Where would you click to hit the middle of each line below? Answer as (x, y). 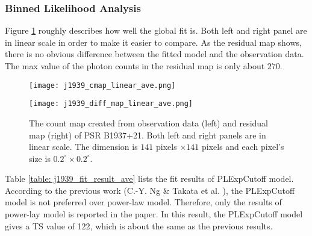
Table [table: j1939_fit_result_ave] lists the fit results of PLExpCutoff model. (149, 179)
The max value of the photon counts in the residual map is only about (135, 66)
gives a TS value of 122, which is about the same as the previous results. (139, 225)
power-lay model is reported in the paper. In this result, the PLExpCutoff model (154, 214)
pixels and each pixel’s (243, 147)
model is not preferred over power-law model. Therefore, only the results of (143, 202)
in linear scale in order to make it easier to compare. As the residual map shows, (153, 42)
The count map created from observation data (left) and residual (148, 123)
